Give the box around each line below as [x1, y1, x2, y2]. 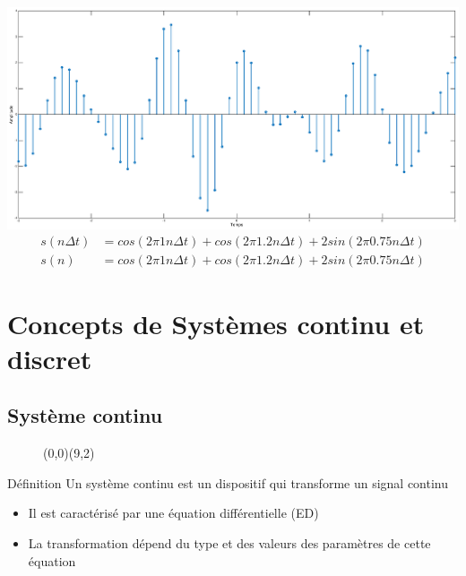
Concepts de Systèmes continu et [7, 305, 425, 341]
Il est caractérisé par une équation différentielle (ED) [28, 503, 319, 522]
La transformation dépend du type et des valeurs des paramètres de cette [28, 534, 431, 552]
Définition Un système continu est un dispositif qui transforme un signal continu [7, 473, 449, 492]
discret [7, 340, 92, 376]
